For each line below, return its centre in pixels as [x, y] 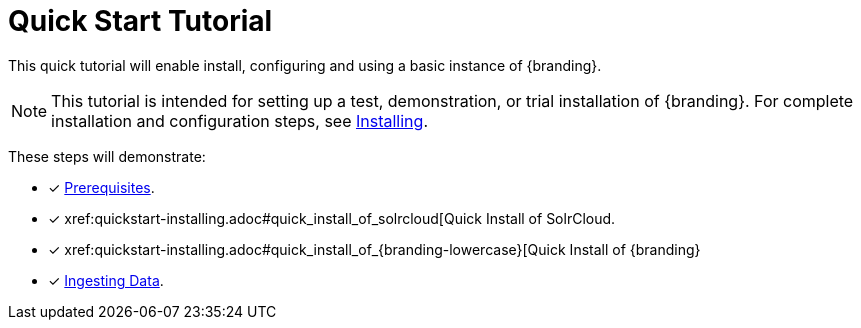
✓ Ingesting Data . [106, 280]
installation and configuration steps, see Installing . [239, 120]
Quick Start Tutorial [140, 21]
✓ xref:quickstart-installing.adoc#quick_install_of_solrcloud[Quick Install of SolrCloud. [332, 218]
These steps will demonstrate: [107, 156]
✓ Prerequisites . [101, 187]
